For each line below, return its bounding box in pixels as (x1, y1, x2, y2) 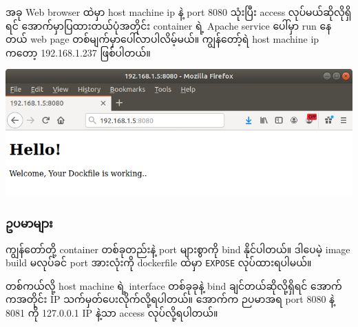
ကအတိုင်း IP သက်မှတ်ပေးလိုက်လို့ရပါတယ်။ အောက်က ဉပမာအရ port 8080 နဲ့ (6, 292, 335, 306)
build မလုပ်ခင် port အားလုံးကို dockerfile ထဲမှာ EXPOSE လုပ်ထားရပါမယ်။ (6, 255, 312, 270)
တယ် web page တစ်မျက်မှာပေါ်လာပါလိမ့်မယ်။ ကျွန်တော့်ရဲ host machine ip (6, 32, 319, 46)
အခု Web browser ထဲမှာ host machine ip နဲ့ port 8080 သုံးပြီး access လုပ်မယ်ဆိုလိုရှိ (6, 5, 352, 19)
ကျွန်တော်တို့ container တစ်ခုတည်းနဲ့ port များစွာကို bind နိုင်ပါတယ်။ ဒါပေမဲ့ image (6, 241, 350, 256)
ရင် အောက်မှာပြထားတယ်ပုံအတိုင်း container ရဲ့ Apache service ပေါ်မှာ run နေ (6, 18, 332, 32)
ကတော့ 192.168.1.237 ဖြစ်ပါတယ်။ (6, 45, 151, 59)
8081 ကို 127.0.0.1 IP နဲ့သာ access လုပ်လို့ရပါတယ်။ (6, 306, 218, 320)
